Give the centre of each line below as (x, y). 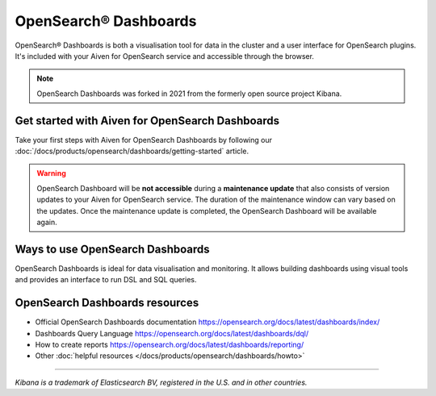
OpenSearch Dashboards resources (107, 303)
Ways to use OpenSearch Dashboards (112, 249)
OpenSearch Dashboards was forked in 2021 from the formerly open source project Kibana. (189, 94)
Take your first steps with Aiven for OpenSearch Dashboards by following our (143, 140)
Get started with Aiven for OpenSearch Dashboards (147, 121)
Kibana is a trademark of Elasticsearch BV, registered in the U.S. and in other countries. (161, 382)
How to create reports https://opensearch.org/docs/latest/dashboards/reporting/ (170, 344)
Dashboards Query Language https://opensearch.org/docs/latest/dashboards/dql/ (172, 333)
